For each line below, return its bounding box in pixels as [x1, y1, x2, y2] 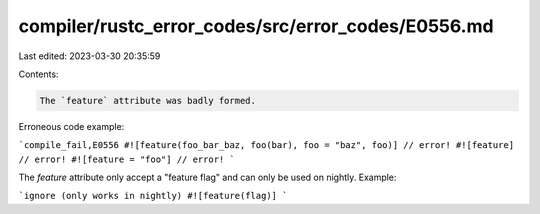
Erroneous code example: [18, 120, 125, 132]
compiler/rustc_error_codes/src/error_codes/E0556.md [18, 15, 494, 37]
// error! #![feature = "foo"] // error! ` [18, 153, 235, 165]
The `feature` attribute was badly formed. [39, 95, 257, 106]
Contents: [18, 68, 59, 80]
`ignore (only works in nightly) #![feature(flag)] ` [18, 190, 288, 202]
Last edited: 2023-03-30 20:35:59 [18, 50, 161, 62]
